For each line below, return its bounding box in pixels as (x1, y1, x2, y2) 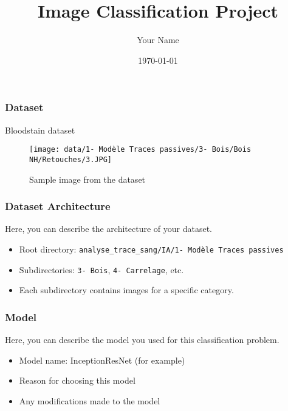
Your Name (137, 33, 179, 46)
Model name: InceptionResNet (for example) (19, 353, 185, 366)
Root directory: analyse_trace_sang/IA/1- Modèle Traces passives (19, 242, 284, 255)
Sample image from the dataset (29, 172, 146, 185)
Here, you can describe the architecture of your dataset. (5, 222, 212, 235)
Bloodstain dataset (5, 123, 75, 136)
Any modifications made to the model (19, 394, 160, 407)
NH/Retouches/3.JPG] (29, 155, 112, 164)
